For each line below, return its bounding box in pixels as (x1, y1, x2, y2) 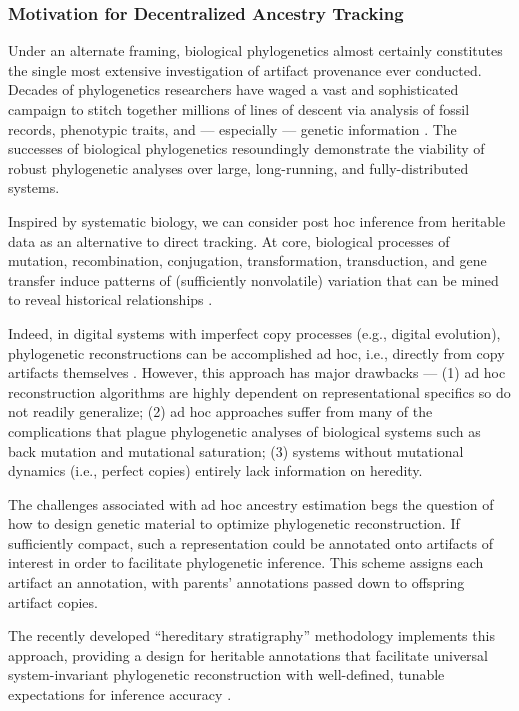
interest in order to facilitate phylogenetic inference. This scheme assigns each (8, 552, 484, 573)
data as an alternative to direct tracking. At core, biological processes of (8, 230, 450, 251)
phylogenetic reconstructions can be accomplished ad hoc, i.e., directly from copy (8, 342, 505, 363)
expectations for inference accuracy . (8, 684, 232, 705)
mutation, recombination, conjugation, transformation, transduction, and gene (8, 250, 487, 271)
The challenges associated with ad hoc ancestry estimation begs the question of (8, 493, 494, 514)
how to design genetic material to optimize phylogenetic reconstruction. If (8, 513, 460, 534)
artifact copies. (8, 591, 98, 612)
